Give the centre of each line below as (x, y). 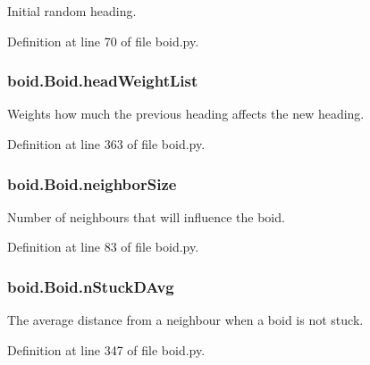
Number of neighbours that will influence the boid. (146, 216)
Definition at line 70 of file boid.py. (103, 41)
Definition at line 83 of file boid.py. (103, 247)
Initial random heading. (72, 11)
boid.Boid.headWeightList (103, 81)
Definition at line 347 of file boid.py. (106, 349)
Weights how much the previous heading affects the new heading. (186, 114)
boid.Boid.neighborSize (92, 183)
